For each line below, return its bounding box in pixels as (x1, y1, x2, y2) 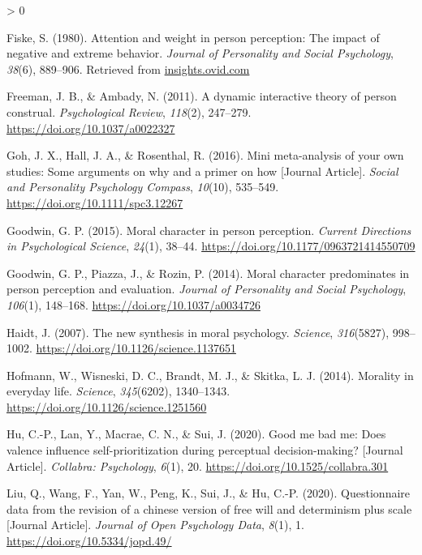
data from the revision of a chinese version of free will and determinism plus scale (6, 500, 412, 517)
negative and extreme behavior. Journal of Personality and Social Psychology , (6, 45, 394, 62)
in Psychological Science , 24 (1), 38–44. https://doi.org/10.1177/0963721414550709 (6, 237, 416, 254)
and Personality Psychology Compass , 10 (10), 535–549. (6, 178, 279, 195)
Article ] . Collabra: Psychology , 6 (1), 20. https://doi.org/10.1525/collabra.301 (6, 457, 389, 474)
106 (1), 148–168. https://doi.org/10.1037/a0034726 (6, 296, 261, 313)
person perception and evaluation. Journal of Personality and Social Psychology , (6, 280, 407, 297)
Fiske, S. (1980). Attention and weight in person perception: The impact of (6, 28, 380, 45)
